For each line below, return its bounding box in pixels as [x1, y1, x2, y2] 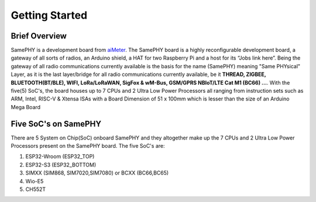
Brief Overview [11, 31, 67, 41]
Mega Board [11, 103, 41, 110]
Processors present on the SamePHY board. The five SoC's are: [11, 142, 165, 149]
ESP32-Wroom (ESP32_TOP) [25, 153, 95, 160]
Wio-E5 [25, 177, 44, 184]
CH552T [25, 186, 46, 193]
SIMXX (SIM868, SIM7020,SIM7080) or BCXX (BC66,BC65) [25, 169, 169, 176]
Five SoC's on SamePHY [11, 119, 102, 128]
